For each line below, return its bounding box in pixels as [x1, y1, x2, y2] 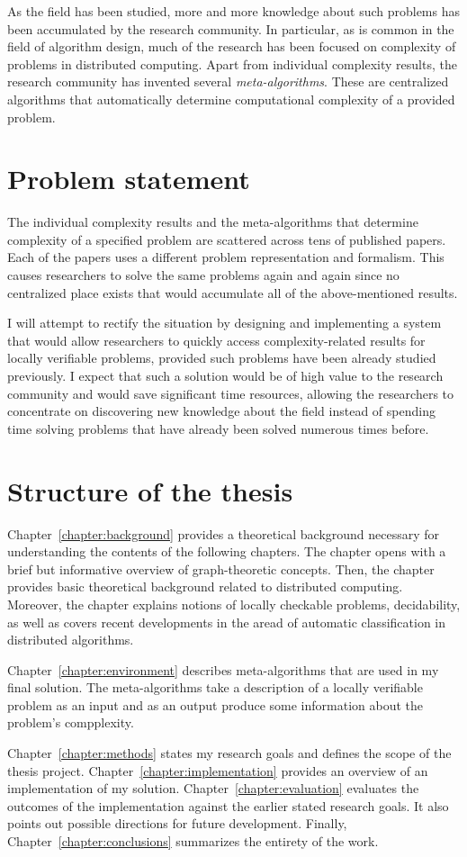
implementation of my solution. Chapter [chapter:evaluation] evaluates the [7, 779, 419, 798]
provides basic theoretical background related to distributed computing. [7, 577, 403, 596]
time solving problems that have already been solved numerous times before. [7, 419, 429, 438]
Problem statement [7, 160, 250, 197]
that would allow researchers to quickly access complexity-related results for [7, 330, 426, 349]
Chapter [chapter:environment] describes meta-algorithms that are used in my [7, 660, 439, 679]
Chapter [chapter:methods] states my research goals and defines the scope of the [7, 744, 452, 762]
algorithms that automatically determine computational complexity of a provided [7, 89, 455, 108]
